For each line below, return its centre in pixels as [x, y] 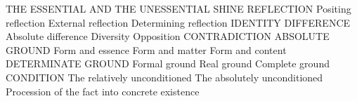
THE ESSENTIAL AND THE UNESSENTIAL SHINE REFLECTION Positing [178, 8]
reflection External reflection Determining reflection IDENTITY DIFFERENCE [178, 22]
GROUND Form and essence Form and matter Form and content [146, 49]
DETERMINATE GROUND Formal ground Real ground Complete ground [168, 63]
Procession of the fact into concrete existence [103, 91]
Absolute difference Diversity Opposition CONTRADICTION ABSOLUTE [168, 36]
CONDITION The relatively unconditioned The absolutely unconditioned [164, 77]
